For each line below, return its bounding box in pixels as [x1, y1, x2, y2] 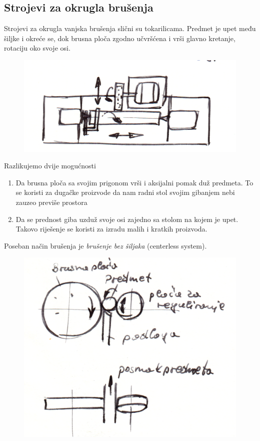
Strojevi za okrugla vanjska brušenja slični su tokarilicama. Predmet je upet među [4, 23, 256, 34]
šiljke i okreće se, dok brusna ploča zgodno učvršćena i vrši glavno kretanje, [4, 33, 235, 43]
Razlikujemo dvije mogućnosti [4, 160, 96, 171]
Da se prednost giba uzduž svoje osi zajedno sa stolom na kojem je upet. [15, 213, 238, 224]
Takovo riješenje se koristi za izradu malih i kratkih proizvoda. [15, 224, 207, 234]
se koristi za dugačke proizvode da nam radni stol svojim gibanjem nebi [15, 187, 235, 197]
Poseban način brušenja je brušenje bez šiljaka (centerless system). [4, 240, 207, 251]
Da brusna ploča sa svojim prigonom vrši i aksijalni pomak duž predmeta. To [15, 177, 253, 187]
